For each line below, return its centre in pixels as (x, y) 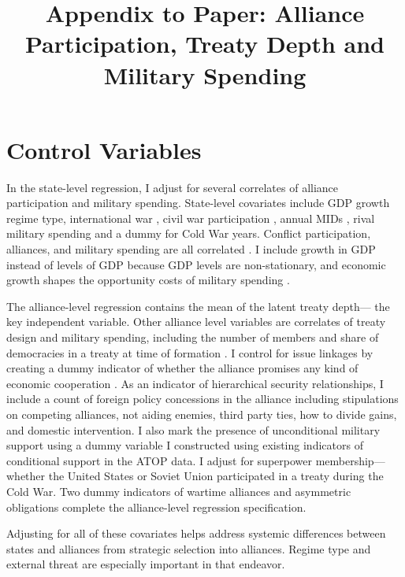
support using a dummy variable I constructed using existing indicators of (185, 445)
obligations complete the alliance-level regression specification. (156, 507)
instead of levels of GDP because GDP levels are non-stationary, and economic (196, 264)
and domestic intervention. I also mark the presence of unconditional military (193, 429)
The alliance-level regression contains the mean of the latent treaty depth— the (198, 306)
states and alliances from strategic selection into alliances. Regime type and (189, 548)
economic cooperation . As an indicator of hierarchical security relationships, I (195, 383)
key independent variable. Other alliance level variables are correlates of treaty (196, 322)
